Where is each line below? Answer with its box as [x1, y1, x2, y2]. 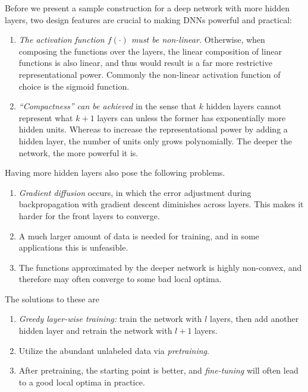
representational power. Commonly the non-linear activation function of [18, 68, 281, 80]
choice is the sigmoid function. [18, 80, 130, 92]
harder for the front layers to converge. [18, 209, 160, 222]
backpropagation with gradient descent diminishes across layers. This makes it [18, 198, 304, 210]
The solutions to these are [5, 292, 99, 305]
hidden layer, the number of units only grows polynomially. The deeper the [18, 134, 293, 147]
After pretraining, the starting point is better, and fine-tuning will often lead [18, 364, 298, 377]
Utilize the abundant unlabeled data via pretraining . [18, 344, 209, 356]
